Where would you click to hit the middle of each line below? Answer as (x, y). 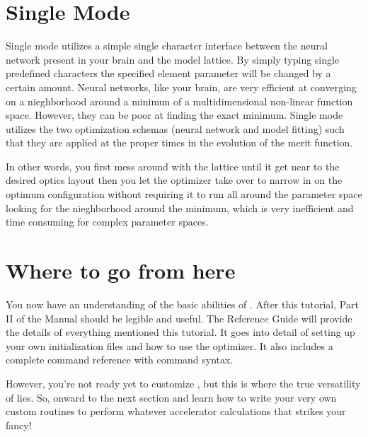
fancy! (19, 425)
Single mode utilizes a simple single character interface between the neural (167, 46)
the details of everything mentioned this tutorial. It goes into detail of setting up (180, 332)
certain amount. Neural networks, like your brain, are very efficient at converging (181, 87)
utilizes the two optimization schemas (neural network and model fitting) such (175, 128)
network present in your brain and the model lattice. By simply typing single (173, 59)
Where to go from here (121, 270)
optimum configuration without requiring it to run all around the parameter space (184, 194)
